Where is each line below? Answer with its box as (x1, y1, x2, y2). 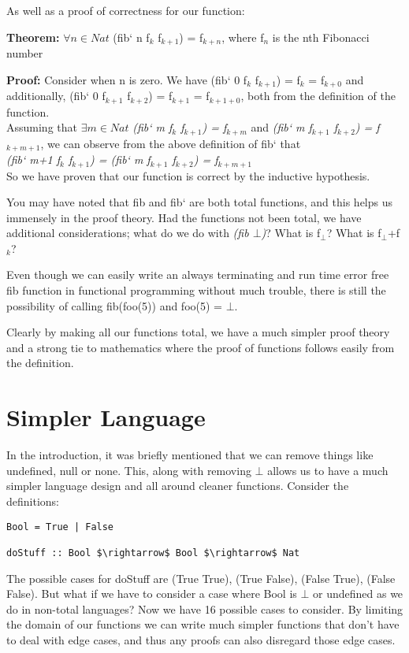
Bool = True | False (6, 521, 114, 532)
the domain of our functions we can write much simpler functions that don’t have (6, 616, 400, 633)
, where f (221, 28, 264, 45)
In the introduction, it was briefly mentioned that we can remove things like (6, 447, 374, 463)
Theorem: (6, 28, 60, 45)
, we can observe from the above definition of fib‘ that (40, 135, 301, 151)
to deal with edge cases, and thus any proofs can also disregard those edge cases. (6, 631, 396, 647)
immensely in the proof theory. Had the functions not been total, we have (6, 209, 362, 225)
